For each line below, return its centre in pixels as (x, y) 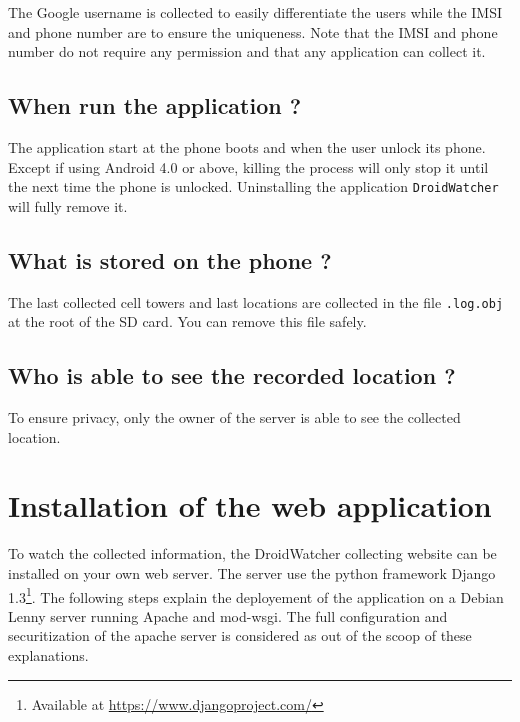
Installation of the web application (250, 505)
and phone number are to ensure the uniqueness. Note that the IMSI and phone (253, 31)
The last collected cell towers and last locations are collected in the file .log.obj (256, 301)
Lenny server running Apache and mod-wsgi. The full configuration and (228, 615)
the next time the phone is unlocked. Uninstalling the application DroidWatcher (253, 186)
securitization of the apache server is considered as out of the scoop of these (240, 635)
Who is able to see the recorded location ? (232, 375)
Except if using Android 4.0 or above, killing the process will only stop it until (248, 166)
